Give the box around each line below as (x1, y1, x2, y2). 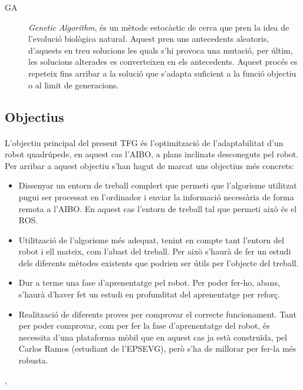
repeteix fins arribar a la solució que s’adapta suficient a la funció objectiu (28, 67, 297, 79)
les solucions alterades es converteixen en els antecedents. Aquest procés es (28, 55, 298, 68)
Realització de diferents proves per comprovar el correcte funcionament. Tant (18, 308, 297, 320)
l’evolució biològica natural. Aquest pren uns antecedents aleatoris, (28, 32, 269, 45)
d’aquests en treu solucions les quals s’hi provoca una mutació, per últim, (28, 44, 293, 56)
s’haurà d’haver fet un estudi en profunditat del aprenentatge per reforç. (18, 288, 280, 300)
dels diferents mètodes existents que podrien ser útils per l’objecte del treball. (18, 256, 299, 269)
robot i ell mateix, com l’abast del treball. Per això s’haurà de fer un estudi (18, 245, 291, 257)
